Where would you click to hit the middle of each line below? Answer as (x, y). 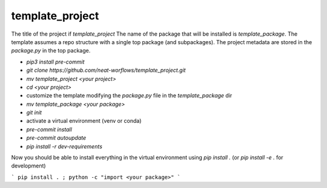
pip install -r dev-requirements (64, 146)
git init (34, 112)
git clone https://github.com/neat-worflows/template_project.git (106, 70)
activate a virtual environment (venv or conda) (84, 121)
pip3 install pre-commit (55, 62)
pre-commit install (49, 129)
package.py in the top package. (51, 51)
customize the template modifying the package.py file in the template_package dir (129, 96)
